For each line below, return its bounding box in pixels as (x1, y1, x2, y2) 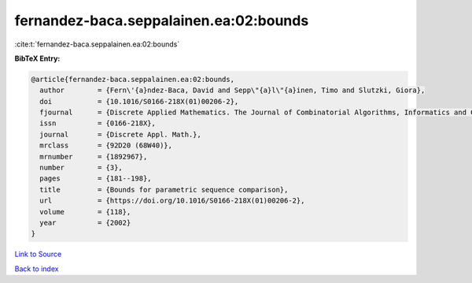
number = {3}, (39, 163, 124, 173)
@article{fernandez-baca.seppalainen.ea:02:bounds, (31, 75, 235, 84)
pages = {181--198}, (39, 174, 153, 183)
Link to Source (14, 249, 62, 259)
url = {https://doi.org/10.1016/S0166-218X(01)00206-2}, (39, 196, 305, 205)
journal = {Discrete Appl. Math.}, (39, 130, 202, 139)
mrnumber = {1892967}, (39, 152, 148, 161)
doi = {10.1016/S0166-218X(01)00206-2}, (39, 97, 239, 106)
